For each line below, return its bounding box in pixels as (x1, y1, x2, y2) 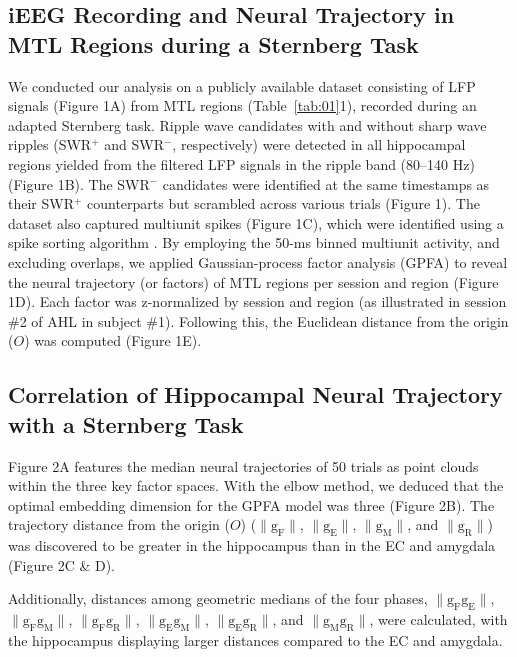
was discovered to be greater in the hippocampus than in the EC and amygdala (8, 535, 496, 556)
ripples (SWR (8, 134, 92, 155)
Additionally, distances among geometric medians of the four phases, (8, 588, 428, 609)
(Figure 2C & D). (8, 554, 115, 575)
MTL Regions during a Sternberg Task (8, 28, 419, 59)
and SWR (104, 134, 164, 155)
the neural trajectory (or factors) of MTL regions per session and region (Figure (8, 271, 499, 292)
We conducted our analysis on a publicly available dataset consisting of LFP (8, 75, 476, 96)
